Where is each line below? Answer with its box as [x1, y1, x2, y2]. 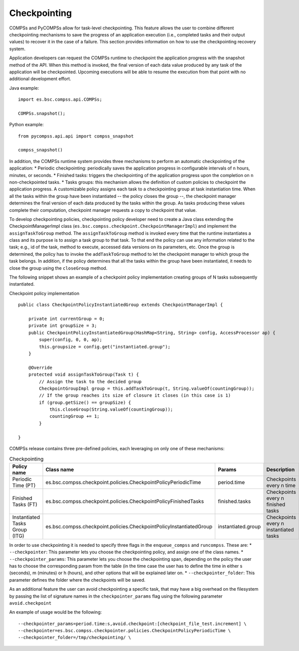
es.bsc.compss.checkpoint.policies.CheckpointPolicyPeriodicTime [45, 479, 201, 486]
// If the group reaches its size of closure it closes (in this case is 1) [39, 393, 231, 398]
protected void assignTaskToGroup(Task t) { [28, 372, 139, 377]
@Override [28, 364, 52, 370]
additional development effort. [9, 76, 72, 82]
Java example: [9, 85, 39, 91]
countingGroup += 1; [49, 414, 100, 419]
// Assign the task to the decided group [39, 379, 142, 384]
